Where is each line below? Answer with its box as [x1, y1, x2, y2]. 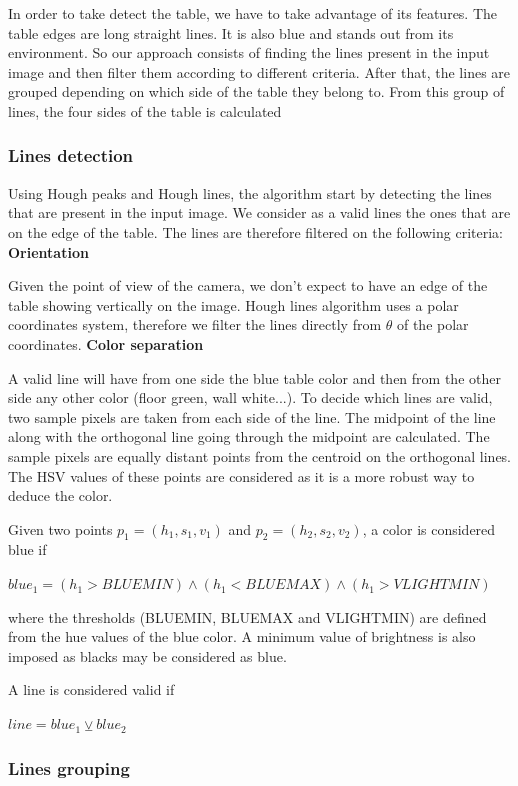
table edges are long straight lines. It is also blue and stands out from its [8, 22, 454, 43]
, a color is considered [362, 518, 496, 539]
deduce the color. [8, 485, 113, 506]
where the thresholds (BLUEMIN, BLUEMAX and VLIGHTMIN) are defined [8, 606, 487, 627]
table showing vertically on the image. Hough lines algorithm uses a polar [8, 294, 459, 315]
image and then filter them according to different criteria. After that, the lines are [8, 61, 511, 82]
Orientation [8, 241, 89, 262]
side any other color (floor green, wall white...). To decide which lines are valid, [8, 387, 493, 408]
